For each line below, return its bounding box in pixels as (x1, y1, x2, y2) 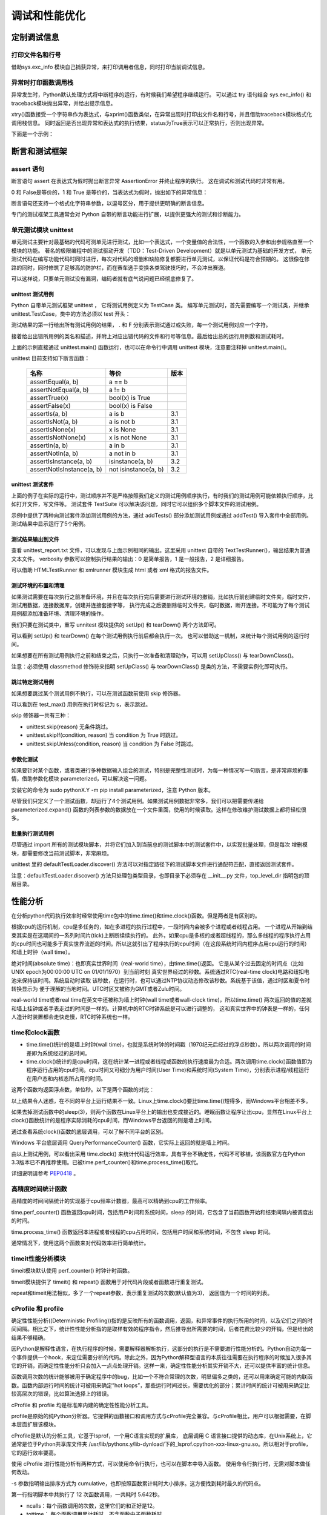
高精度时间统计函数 (11, 1185, 68, 1193)
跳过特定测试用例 (11, 679, 54, 686)
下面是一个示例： (11, 130, 54, 138)
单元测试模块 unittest (11, 226, 74, 235)
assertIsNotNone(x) (30, 433, 86, 442)
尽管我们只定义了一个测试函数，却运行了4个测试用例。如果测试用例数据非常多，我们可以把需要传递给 (11, 797, 265, 805)
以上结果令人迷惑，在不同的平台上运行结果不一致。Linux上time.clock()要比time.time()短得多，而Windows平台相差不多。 (11, 1097, 311, 1104)
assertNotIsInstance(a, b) (30, 465, 102, 473)
